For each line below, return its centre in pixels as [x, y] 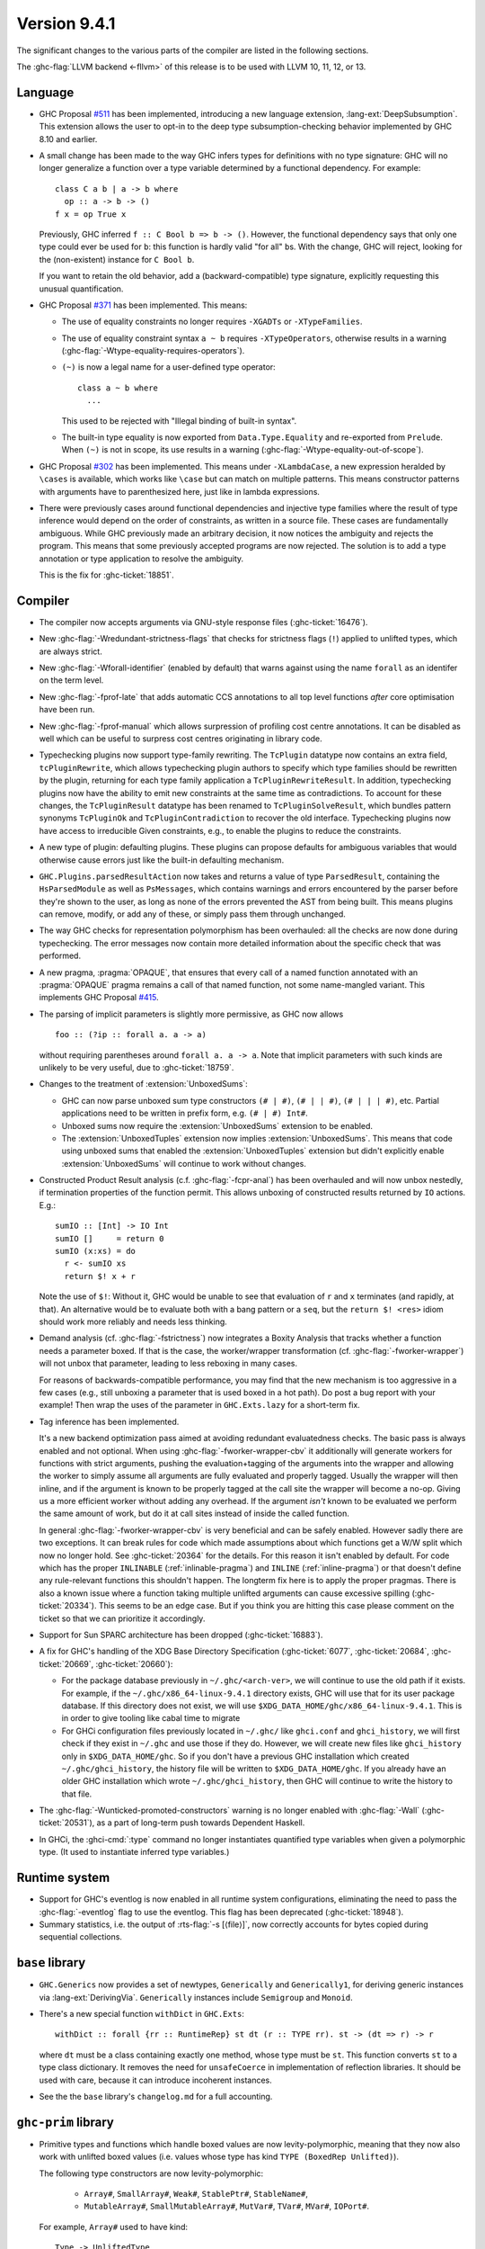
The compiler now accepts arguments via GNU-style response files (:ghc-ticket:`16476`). [203, 622]
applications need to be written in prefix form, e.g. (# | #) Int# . [185, 1113]
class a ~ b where [118, 388]
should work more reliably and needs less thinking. [133, 1322]
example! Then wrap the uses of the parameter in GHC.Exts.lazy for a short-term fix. [200, 1405]
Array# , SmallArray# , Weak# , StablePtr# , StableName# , [196, 2194]
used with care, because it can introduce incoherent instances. [156, 2080]
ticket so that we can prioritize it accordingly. [122, 1618]
